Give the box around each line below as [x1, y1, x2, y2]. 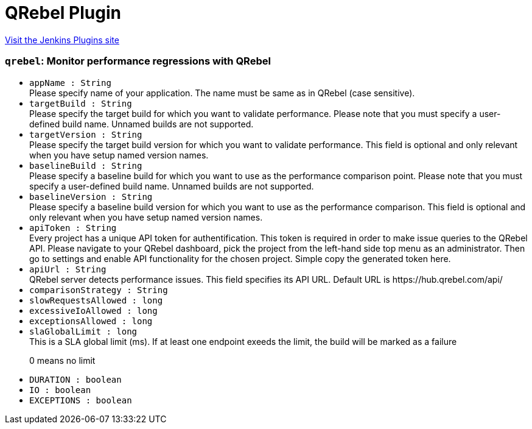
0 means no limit [29, 355, 96, 366]
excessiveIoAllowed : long [29, 305, 158, 316]
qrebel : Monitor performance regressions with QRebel [5, 55, 271, 68]
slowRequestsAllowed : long [29, 295, 163, 305]
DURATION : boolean [29, 374, 122, 385]
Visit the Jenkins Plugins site [5, 34, 119, 45]
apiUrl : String [29, 264, 107, 274]
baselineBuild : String [29, 160, 142, 171]
